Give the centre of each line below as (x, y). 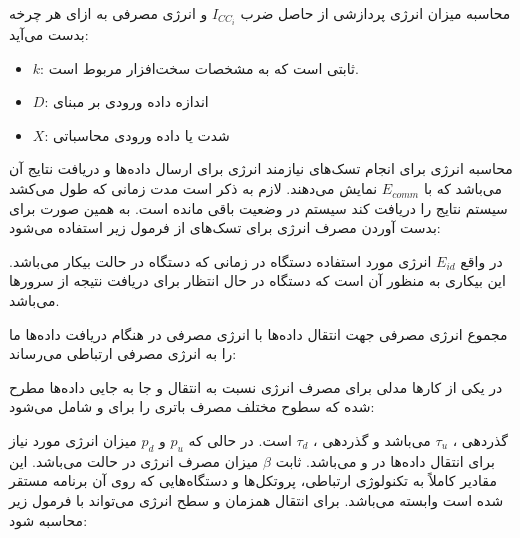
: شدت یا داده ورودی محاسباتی (137, 134)
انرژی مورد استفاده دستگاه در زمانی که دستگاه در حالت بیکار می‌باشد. (220, 260)
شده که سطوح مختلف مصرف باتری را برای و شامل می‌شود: (192, 406)
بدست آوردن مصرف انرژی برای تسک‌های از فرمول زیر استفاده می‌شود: (225, 227)
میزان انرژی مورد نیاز (73, 440)
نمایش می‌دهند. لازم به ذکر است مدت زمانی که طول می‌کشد (193, 188)
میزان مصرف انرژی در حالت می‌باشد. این (134, 460)
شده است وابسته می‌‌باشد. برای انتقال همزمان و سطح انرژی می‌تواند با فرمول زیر (256, 499)
